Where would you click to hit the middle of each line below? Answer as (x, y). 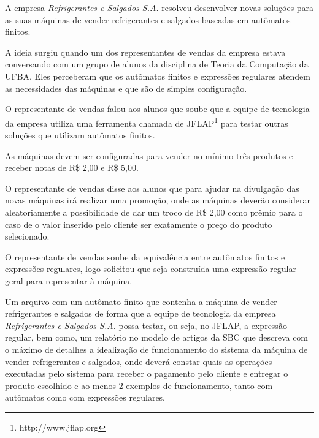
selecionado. (27, 236)
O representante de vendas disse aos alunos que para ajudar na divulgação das (152, 188)
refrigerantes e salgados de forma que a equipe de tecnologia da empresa (140, 313)
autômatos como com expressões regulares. (85, 397)
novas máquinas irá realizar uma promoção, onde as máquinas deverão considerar (158, 200)
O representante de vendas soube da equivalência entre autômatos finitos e (145, 256)
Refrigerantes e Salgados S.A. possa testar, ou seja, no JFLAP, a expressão (146, 325)
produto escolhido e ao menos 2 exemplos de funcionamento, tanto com (139, 385)
